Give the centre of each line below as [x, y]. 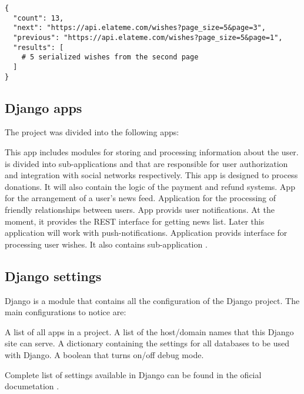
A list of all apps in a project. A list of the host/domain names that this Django [149, 331]
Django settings [53, 276]
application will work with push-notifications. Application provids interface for [146, 233]
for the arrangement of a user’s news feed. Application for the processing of [141, 198]
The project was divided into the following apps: [92, 132]
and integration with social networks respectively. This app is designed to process [151, 175]
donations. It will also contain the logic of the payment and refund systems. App [150, 186]
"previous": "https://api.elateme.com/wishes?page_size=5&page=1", [148, 37]
